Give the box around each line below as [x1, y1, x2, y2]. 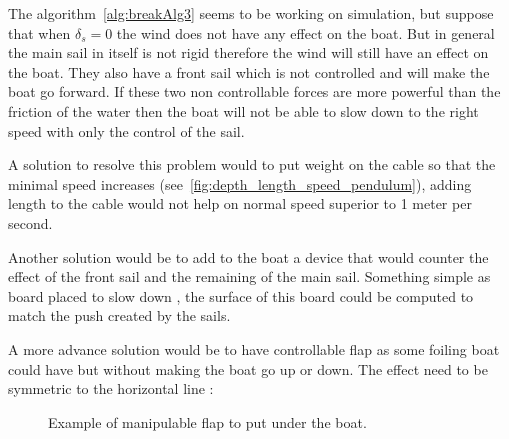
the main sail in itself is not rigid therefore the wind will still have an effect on [8, 42, 489, 63]
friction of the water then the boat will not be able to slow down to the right [8, 100, 479, 121]
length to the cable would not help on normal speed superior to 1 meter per [8, 193, 472, 214]
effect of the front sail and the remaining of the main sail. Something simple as [8, 266, 491, 287]
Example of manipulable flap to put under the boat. [48, 411, 367, 432]
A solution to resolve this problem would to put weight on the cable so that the [8, 154, 496, 175]
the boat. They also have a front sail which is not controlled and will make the [8, 61, 490, 82]
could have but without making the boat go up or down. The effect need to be [8, 358, 488, 379]
